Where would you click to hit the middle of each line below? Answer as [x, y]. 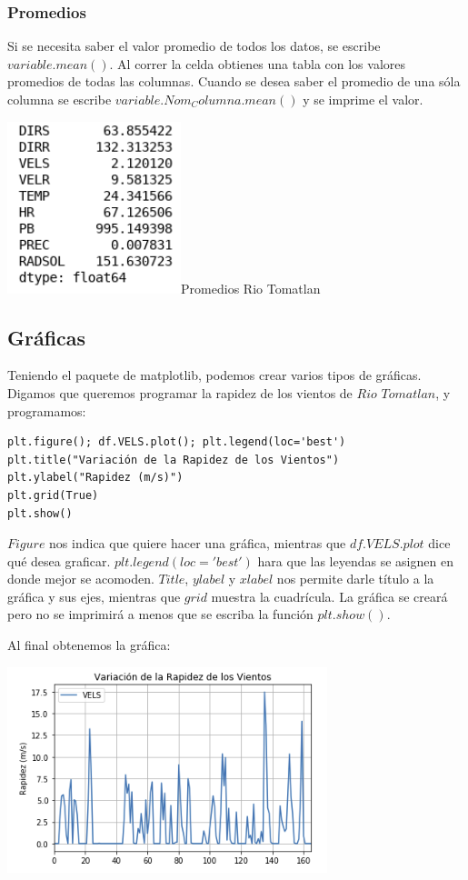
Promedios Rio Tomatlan [251, 288]
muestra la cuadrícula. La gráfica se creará [329, 596]
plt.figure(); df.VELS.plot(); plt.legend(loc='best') [177, 442]
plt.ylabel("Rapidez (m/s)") [95, 478]
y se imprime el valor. [363, 99]
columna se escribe [60, 99]
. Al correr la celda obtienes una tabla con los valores [258, 63]
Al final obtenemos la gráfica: [89, 645]
